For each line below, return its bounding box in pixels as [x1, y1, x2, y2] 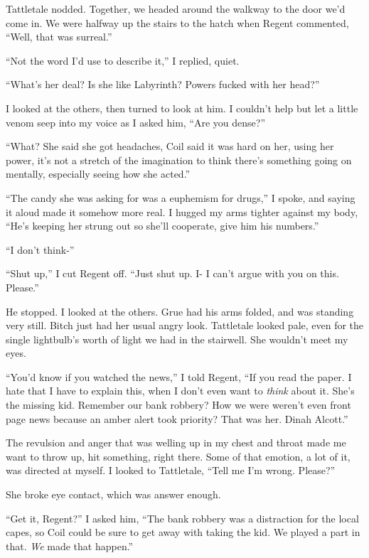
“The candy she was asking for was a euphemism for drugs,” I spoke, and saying [6, 190, 355, 205]
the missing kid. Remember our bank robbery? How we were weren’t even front [6, 397, 351, 412]
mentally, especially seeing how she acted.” [6, 166, 191, 181]
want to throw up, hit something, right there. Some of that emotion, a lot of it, [6, 449, 351, 463]
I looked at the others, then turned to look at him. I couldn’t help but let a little [6, 100, 358, 115]
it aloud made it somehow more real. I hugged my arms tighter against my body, [6, 204, 358, 219]
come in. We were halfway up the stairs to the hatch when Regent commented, [6, 15, 349, 30]
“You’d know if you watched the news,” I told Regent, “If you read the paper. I [6, 369, 352, 384]
